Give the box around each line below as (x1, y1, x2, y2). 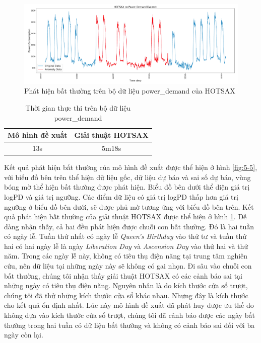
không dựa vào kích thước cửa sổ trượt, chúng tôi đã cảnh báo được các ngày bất (4, 310, 255, 320)
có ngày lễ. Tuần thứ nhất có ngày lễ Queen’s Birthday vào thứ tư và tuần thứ (4, 231, 246, 241)
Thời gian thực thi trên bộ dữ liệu (25, 103, 131, 113)
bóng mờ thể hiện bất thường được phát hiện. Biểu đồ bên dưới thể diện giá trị (4, 182, 250, 192)
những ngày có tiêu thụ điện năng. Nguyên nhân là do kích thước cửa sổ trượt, (4, 280, 248, 291)
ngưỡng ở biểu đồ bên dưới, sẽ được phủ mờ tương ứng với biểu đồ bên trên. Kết (4, 201, 254, 212)
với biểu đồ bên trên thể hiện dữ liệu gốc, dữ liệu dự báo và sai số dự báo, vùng (4, 171, 251, 182)
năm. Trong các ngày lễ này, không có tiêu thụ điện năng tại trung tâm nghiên (4, 250, 248, 261)
